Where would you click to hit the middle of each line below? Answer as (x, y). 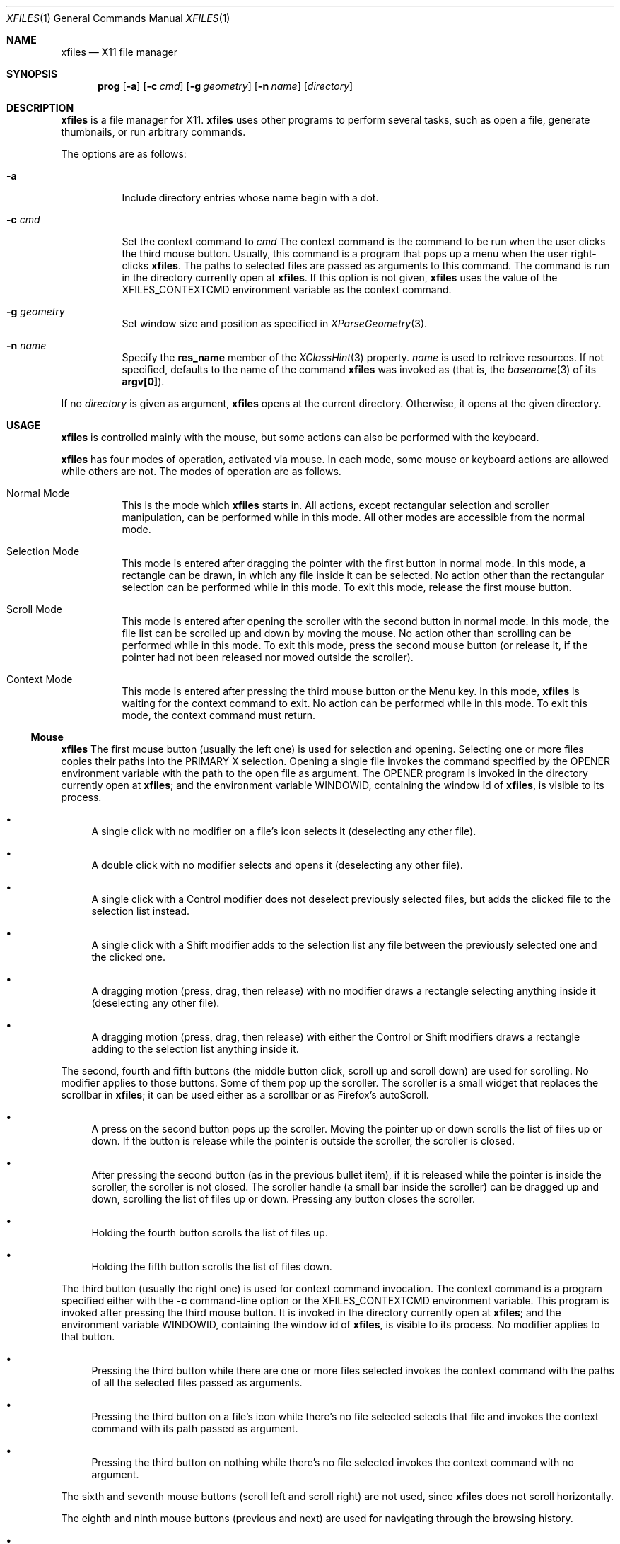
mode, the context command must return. (218, 715)
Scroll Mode (34, 609)
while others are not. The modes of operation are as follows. (201, 471)
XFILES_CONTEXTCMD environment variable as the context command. (287, 289)
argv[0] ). (143, 381)
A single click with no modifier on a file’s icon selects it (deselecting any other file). (284, 831)
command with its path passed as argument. (195, 1428)
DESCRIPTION (40, 108)
